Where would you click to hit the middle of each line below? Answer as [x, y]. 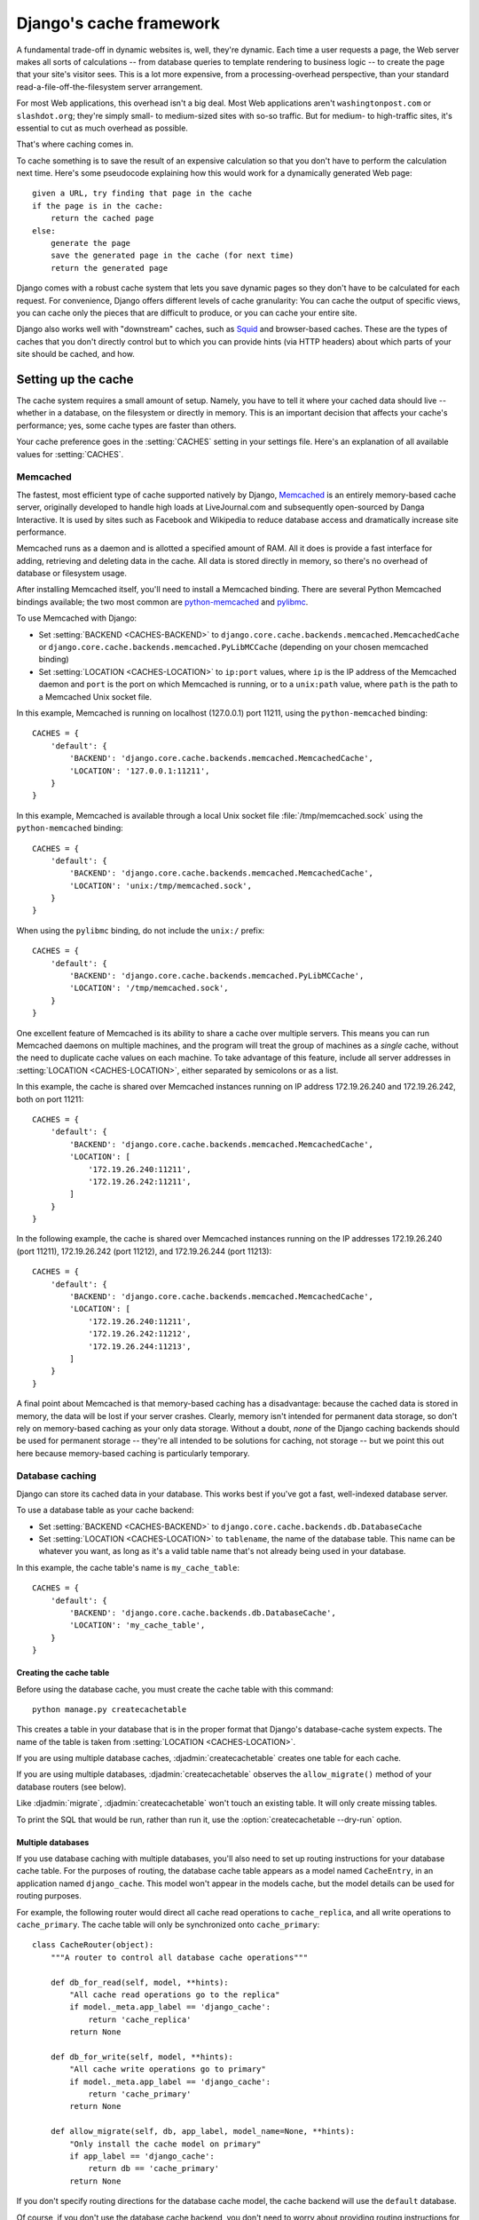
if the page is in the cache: [98, 206]
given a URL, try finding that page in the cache [142, 194]
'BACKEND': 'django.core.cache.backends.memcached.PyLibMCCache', [217, 976]
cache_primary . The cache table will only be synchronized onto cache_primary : [168, 1924]
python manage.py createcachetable [110, 1709]
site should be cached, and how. [75, 354]
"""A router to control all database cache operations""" [179, 1957]
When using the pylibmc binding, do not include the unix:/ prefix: [141, 930]
